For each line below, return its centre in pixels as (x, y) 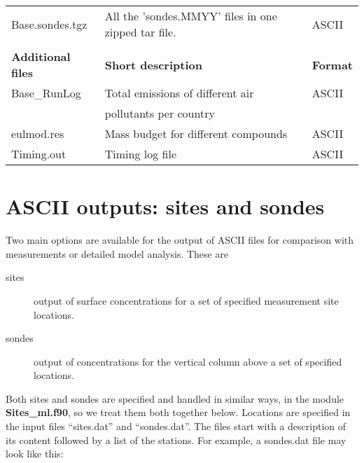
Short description (153, 64)
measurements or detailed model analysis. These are (117, 253)
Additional (41, 56)
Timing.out (39, 154)
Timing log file (140, 154)
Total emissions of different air (179, 93)
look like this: (35, 454)
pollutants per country (160, 113)
